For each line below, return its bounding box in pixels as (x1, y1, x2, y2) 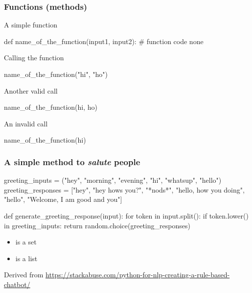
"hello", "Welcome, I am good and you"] (4, 194, 122, 204)
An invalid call (4, 118, 48, 128)
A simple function (4, 20, 57, 30)
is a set (15, 237, 37, 247)
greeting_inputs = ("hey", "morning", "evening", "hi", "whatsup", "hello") (4, 175, 222, 185)
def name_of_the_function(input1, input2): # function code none (4, 36, 204, 46)
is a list (15, 253, 38, 263)
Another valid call (4, 85, 58, 96)
